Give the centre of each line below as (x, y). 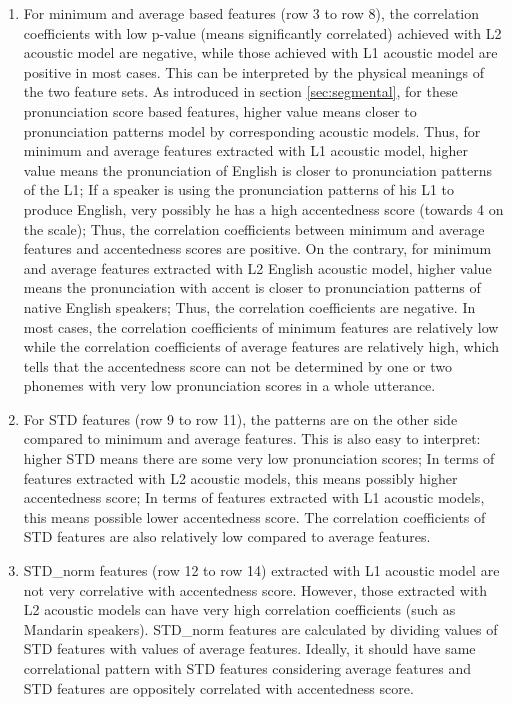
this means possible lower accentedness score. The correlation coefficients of (254, 516)
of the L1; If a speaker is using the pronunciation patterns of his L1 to (239, 189)
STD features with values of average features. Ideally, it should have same (249, 648)
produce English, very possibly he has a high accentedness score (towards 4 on (263, 208)
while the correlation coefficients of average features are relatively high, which (261, 346)
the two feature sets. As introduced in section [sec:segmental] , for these (240, 91)
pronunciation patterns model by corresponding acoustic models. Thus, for (252, 130)
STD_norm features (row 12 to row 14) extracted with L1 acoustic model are (261, 570)
